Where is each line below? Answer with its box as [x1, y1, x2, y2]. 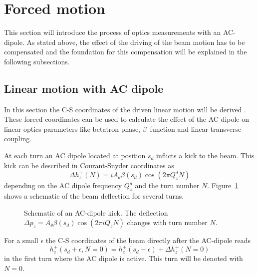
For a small [4, 235, 38, 246]
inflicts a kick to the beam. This [156, 150, 255, 161]
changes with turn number [127, 217, 208, 228]
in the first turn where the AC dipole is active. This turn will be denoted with [4, 253, 243, 264]
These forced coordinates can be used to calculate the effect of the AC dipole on [4, 114, 250, 124]
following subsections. [4, 56, 70, 66]
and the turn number [135, 180, 200, 191]
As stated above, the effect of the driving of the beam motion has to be [26, 36, 245, 47]
